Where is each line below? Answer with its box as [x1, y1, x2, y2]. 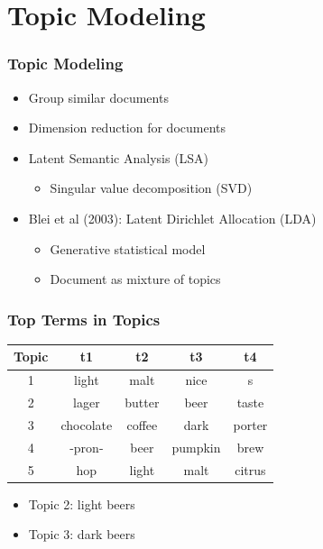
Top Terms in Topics [7, 307, 161, 330]
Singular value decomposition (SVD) [50, 178, 253, 197]
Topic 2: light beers [28, 494, 135, 513]
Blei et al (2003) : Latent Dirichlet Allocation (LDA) [28, 208, 317, 227]
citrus [235, 460, 266, 479]
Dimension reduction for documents [28, 118, 226, 137]
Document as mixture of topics [50, 270, 221, 288]
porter [233, 416, 268, 434]
